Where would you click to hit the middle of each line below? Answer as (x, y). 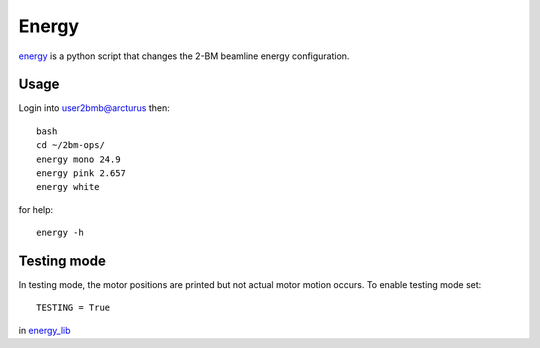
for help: (36, 209)
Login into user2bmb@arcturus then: (94, 108)
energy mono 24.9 (78, 159)
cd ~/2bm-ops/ (70, 145)
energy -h (60, 233)
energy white (68, 187)
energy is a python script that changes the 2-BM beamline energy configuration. (184, 56)
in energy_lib (44, 330)
